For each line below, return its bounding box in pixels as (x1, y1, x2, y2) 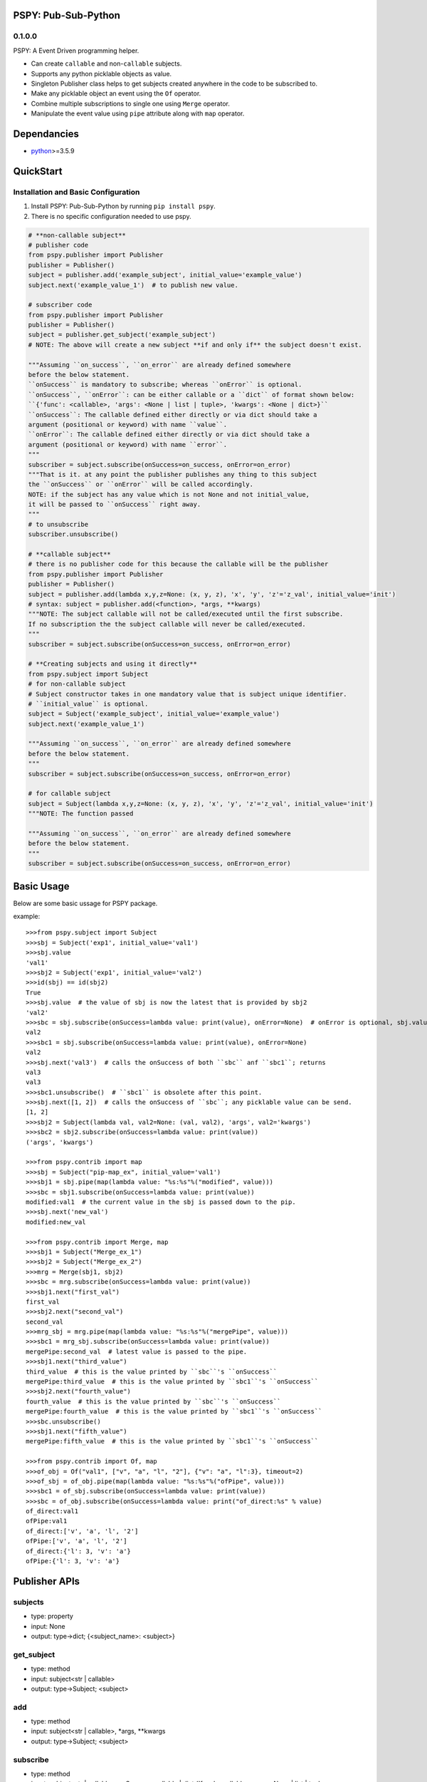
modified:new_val (26, 1217, 86, 1226)
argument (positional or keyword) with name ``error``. (28, 441, 228, 448)
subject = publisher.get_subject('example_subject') (28, 331, 216, 339)
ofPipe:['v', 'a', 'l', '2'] (26, 1537, 127, 1545)
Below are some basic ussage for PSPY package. (13, 899, 158, 907)
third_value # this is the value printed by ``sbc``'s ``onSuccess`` (26, 1367, 278, 1376)
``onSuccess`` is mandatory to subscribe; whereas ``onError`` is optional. (28, 381, 302, 388)
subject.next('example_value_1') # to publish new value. (28, 281, 238, 289)
